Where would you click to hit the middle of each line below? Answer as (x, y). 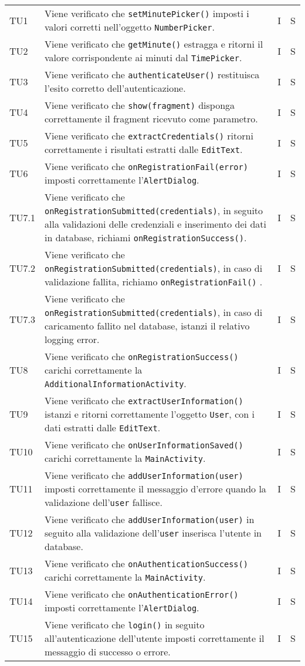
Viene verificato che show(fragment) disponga (140, 105)
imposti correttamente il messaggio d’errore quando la (155, 489)
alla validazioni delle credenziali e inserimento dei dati (155, 224)
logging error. (72, 339)
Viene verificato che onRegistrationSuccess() (142, 356)
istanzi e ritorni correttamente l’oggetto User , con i (150, 414)
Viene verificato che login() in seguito (125, 625)
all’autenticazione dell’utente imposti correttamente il (155, 638)
